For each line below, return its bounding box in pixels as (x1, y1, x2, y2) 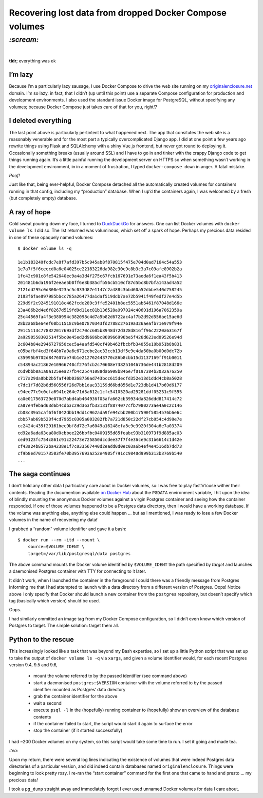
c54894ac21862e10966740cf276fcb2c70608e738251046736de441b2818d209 (18, 361, 182, 367)
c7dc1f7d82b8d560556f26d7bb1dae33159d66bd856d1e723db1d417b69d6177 (18, 382, 182, 388)
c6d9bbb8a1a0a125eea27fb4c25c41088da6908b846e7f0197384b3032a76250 (18, 369, 182, 374)
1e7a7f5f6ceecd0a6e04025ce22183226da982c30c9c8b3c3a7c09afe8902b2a (18, 266, 182, 272)
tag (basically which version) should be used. (9, 598, 100, 604)
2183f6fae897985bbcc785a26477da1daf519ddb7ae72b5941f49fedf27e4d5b (18, 293, 182, 299)
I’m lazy (9, 71, 34, 79)
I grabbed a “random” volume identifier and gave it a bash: (9, 526, 127, 532)
